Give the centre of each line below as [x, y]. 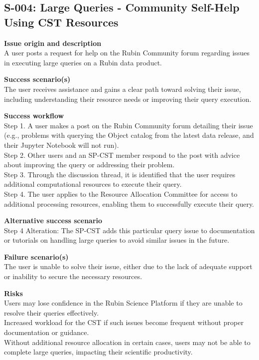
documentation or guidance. [47, 332]
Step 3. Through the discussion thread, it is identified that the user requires [120, 174]
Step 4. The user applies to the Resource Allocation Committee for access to [121, 193]
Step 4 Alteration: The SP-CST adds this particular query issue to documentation [129, 230]
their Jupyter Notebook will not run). [62, 145]
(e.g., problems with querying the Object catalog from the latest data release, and [129, 135]
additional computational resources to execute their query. [93, 184]
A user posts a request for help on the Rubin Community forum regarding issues [127, 53]
